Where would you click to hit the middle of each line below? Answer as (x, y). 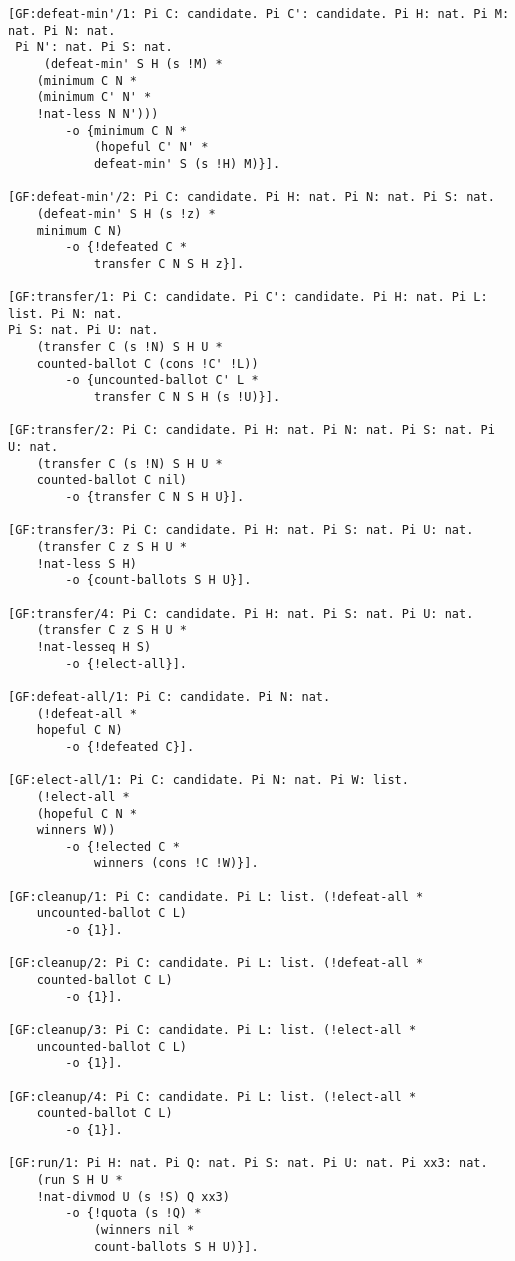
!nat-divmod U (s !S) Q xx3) (133, 1196)
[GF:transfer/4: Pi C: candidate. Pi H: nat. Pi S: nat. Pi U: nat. (241, 613)
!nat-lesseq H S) (94, 646)
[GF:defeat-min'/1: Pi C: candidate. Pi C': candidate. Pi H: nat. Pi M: (259, 14)
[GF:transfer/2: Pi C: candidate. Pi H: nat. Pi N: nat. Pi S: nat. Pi (251, 430)
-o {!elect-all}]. (126, 663)
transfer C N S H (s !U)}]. (187, 397)
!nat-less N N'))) (97, 113)
